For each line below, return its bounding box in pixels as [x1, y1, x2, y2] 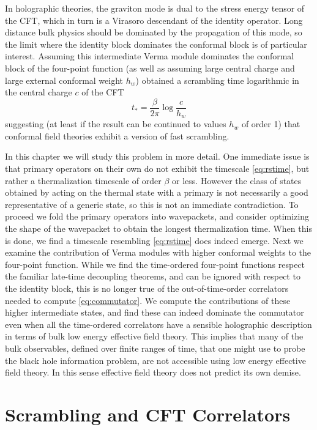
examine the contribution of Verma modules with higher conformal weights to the [5, 246, 311, 259]
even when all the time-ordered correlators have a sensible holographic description [5, 317, 312, 330]
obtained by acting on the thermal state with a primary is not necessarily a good [5, 186, 308, 199]
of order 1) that [241, 117, 300, 130]
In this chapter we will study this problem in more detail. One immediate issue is [5, 150, 310, 163]
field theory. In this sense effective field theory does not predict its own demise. [5, 366, 301, 379]
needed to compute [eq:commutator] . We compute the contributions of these [5, 294, 291, 306]
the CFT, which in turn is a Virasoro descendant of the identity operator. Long [5, 13, 303, 26]
